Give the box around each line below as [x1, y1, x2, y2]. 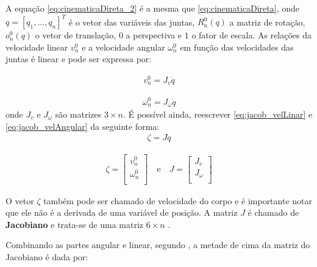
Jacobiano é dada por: [5, 251, 88, 263]
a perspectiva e [126, 29, 182, 41]
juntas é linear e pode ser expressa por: [5, 52, 152, 65]
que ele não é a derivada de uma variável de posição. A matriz [5, 206, 238, 219]
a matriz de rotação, [229, 15, 305, 28]
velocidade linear [5, 40, 68, 53]
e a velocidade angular [82, 40, 165, 53]
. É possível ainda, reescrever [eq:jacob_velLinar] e [123, 108, 313, 120]
